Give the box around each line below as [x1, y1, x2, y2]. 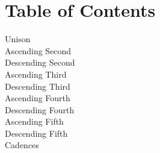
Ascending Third [5, 67, 67, 80]
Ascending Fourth [5, 92, 70, 104]
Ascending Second [5, 44, 72, 57]
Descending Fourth [5, 103, 75, 116]
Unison [5, 33, 31, 45]
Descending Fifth [5, 126, 68, 139]
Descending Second [5, 56, 75, 69]
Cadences [5, 139, 39, 151]
